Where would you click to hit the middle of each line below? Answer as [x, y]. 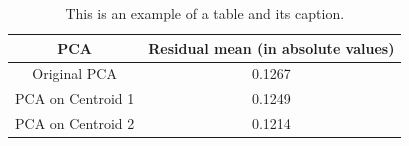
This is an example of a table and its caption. [205, 13]
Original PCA [74, 73]
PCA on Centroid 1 [75, 98]
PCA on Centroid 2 [75, 123]
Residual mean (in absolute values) [271, 47]
